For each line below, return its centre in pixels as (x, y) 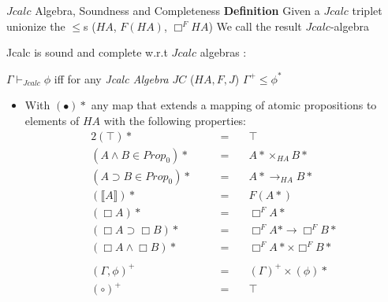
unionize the (36, 26)
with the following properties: (175, 120)
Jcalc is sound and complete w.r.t (87, 52)
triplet (367, 10)
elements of (52, 120)
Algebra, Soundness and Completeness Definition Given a (177, 10)
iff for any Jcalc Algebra (111, 78)
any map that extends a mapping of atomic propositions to (234, 105)
